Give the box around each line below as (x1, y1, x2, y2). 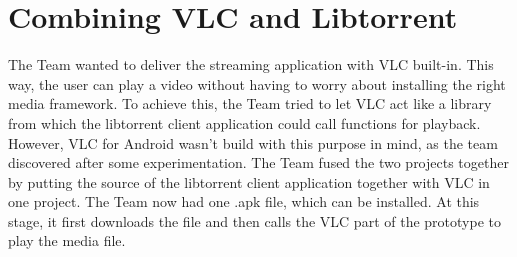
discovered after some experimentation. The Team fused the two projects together (8, 152, 509, 173)
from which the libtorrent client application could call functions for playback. (8, 112, 481, 133)
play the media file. (8, 230, 126, 251)
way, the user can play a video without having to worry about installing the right (8, 73, 506, 94)
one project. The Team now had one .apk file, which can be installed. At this (8, 191, 480, 212)
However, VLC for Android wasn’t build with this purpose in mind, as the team (8, 132, 498, 153)
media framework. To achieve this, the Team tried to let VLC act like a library (8, 93, 492, 114)
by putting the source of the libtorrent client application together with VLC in (8, 171, 490, 192)
